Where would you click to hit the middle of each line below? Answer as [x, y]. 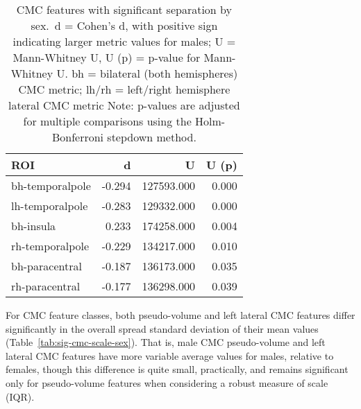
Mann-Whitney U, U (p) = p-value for [107, 57]
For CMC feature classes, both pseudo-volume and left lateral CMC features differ [180, 315]
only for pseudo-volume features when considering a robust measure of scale [167, 382]
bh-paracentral [47, 266]
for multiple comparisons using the [107, 121]
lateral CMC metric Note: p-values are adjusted [124, 105]
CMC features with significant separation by [124, 9]
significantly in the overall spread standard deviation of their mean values [162, 328]
